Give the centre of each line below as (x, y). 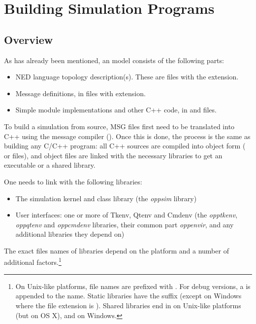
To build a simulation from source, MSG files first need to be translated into (119, 126)
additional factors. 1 (33, 261)
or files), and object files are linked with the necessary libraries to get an (113, 155)
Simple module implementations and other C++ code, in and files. (116, 110)
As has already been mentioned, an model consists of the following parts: (114, 60)
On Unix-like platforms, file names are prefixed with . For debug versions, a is (133, 286)
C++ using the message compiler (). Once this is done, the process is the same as (127, 136)
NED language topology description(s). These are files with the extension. (127, 77)
